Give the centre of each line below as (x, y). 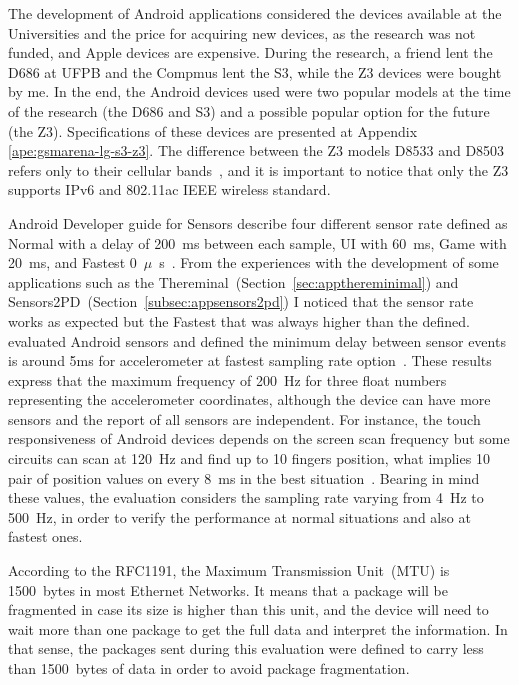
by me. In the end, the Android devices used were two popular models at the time (259, 91)
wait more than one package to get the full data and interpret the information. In (258, 628)
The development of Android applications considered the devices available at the (255, 13)
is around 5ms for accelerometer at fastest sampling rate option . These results (250, 360)
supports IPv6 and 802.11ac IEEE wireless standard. (169, 189)
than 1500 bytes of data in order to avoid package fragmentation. (209, 668)
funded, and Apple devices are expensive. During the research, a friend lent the (250, 52)
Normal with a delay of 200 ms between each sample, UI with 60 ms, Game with (257, 242)
